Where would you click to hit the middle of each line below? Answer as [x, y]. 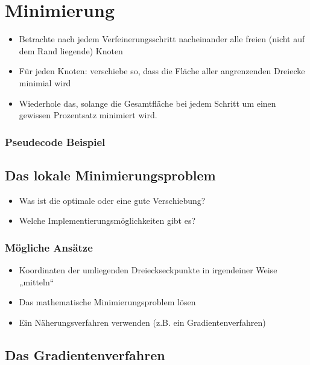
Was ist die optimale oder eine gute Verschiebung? [112, 200]
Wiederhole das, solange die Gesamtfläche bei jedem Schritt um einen [147, 103]
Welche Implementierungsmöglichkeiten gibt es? [107, 221]
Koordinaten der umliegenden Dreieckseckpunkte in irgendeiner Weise [148, 270]
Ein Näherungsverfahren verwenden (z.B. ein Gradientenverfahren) [142, 322]
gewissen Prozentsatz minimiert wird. [88, 115]
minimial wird [45, 82]
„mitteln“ [36, 281]
